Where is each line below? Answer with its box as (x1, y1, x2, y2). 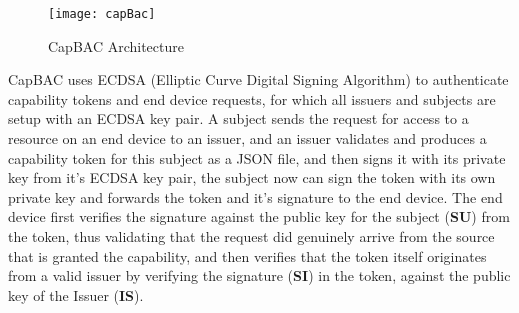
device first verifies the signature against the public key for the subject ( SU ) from (8, 206, 510, 227)
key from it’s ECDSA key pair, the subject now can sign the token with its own (8, 167, 496, 188)
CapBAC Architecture (48, 35, 184, 56)
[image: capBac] (48, 7, 156, 21)
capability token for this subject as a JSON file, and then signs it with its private (8, 147, 506, 168)
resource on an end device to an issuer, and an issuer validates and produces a (8, 128, 487, 149)
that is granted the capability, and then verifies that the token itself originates (8, 245, 487, 266)
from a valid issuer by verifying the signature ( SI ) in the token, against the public (8, 265, 511, 286)
